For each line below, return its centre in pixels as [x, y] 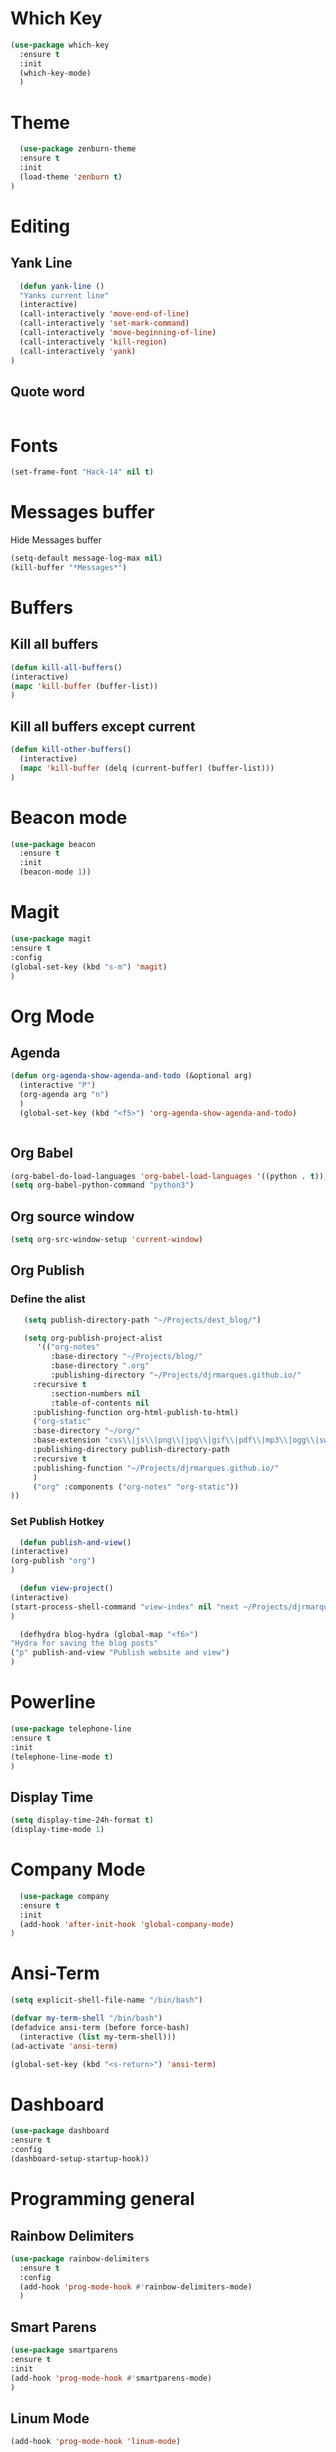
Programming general [102, 2199]
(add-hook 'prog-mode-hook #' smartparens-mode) [111, 2378]
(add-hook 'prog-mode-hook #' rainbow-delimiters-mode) [136, 2287]
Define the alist [48, 1299]
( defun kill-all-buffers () [66, 667]
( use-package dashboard [60, 2131]
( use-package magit [51, 939]
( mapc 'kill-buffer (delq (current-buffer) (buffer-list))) [147, 768]
